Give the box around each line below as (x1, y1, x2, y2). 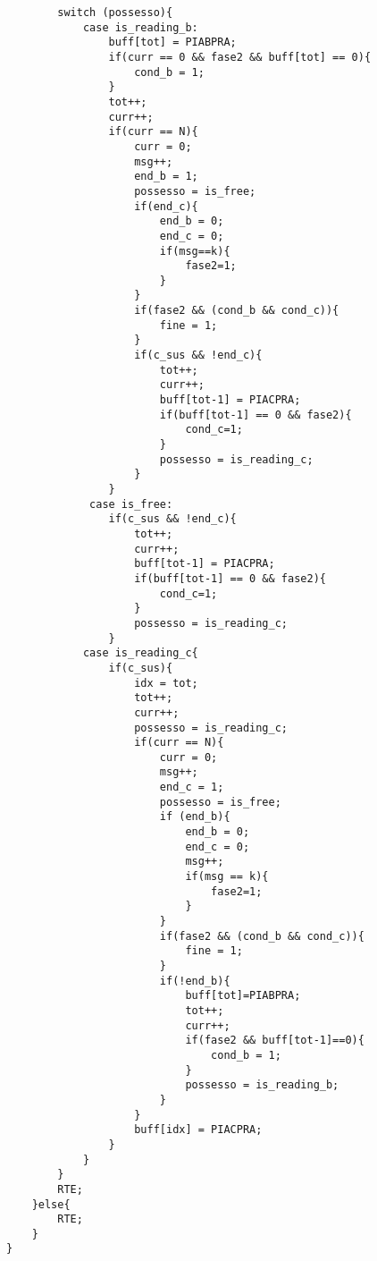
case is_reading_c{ (82, 647, 198, 660)
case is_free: (89, 497, 173, 511)
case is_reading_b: (82, 21, 198, 34)
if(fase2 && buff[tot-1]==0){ (185, 1034, 364, 1047)
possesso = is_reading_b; (185, 1079, 339, 1092)
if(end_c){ (134, 199, 198, 213)
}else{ (31, 1198, 71, 1211)
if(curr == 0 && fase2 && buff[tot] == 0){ (108, 50, 372, 63)
